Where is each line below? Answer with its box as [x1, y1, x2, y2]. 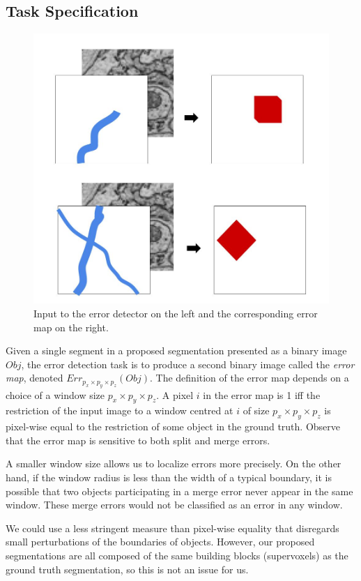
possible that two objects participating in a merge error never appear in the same [6, 483, 353, 498]
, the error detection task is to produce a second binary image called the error [21, 356, 355, 371]
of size [243, 403, 270, 418]
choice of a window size [6, 387, 105, 402]
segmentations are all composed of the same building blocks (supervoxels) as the [6, 548, 348, 563]
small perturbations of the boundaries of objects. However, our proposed [6, 534, 315, 549]
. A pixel [156, 387, 194, 402]
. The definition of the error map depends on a [150, 370, 349, 385]
